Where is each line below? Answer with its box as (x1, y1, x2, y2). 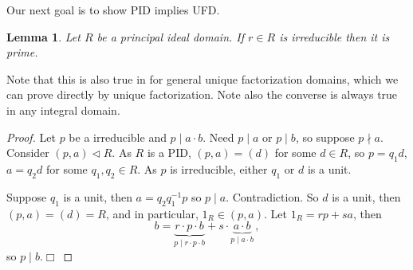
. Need (203, 128, 234, 145)
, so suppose (295, 128, 355, 145)
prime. (6, 44, 38, 61)
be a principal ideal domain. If (96, 28, 245, 45)
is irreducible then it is (279, 28, 390, 45)
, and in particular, (105, 205, 199, 221)
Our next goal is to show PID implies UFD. (6, 2, 220, 18)
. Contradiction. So (226, 188, 319, 205)
